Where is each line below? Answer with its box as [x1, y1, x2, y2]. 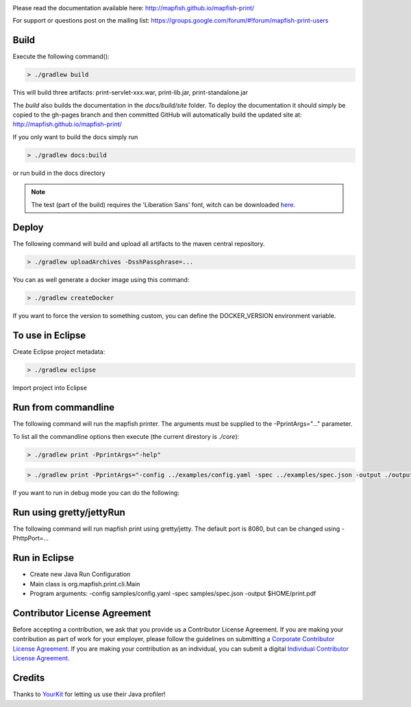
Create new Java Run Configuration [29, 570, 131, 579]
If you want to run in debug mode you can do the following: [12, 489, 179, 497]
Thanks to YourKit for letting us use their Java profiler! [12, 690, 166, 699]
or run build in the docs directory [12, 169, 105, 177]
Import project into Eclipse [12, 384, 87, 392]
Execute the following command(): [12, 52, 110, 61]
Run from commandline [12, 402, 115, 414]
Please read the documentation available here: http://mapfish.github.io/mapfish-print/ [12, 4, 255, 12]
